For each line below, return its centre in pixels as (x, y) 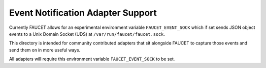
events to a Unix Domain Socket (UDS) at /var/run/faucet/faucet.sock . (87, 34)
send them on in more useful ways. (45, 50)
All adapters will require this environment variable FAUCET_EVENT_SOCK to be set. (92, 59)
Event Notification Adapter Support (83, 13)
